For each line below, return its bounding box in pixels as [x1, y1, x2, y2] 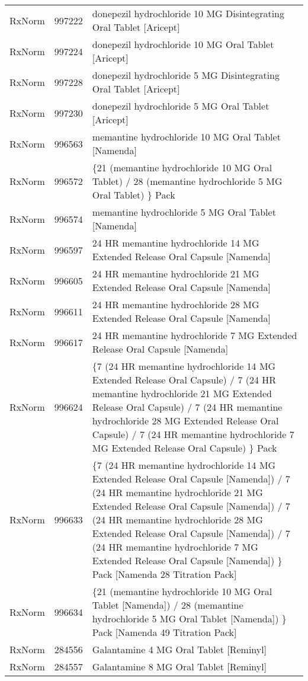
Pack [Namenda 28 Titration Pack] [92, 567, 237, 581]
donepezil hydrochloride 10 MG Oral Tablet [92, 37, 274, 51]
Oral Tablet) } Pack [92, 188, 175, 202]
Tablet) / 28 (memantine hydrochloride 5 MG [92, 174, 283, 188]
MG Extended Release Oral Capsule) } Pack [92, 441, 277, 455]
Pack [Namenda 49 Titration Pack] [92, 625, 237, 639]
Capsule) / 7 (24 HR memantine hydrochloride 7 [92, 427, 294, 441]
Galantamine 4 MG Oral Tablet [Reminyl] [92, 642, 267, 656]
